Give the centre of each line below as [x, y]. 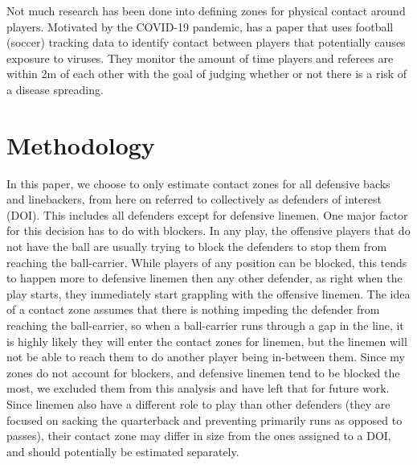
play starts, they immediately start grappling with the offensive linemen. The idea [208, 293]
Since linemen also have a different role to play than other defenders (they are [198, 404]
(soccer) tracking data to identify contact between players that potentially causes [206, 42]
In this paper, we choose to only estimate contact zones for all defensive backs [198, 183]
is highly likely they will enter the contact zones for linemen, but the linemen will [207, 341]
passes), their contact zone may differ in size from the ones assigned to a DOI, [199, 436]
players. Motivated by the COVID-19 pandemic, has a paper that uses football [200, 26]
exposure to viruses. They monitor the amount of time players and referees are [200, 58]
